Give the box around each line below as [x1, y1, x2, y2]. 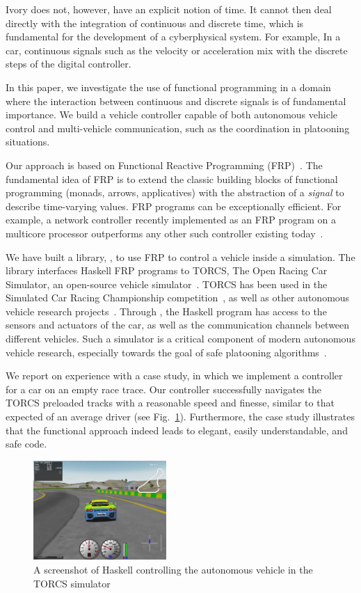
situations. [6, 134, 50, 149]
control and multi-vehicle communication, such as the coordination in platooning [6, 120, 350, 135]
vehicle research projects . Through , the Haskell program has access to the [6, 303, 327, 318]
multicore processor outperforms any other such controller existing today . [6, 226, 323, 240]
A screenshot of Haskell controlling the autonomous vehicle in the [33, 562, 313, 576]
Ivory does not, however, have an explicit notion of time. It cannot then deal [6, 2, 332, 16]
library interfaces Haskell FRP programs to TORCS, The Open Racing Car [6, 263, 328, 278]
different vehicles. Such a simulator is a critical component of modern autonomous [6, 331, 355, 346]
